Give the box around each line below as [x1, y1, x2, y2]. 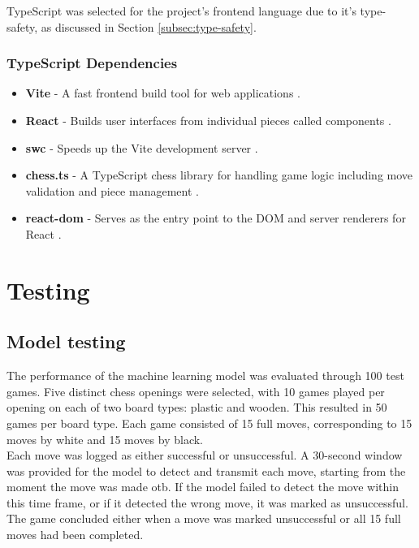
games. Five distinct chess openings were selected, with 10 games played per [6, 382, 385, 399]
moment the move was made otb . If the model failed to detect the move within [6, 478, 400, 495]
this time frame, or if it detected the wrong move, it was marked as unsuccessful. [6, 494, 408, 511]
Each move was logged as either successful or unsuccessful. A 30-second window [6, 447, 403, 464]
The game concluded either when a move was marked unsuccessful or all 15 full [6, 510, 401, 527]
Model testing [6, 329, 126, 354]
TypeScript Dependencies [6, 53, 178, 73]
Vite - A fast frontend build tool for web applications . [25, 84, 300, 101]
